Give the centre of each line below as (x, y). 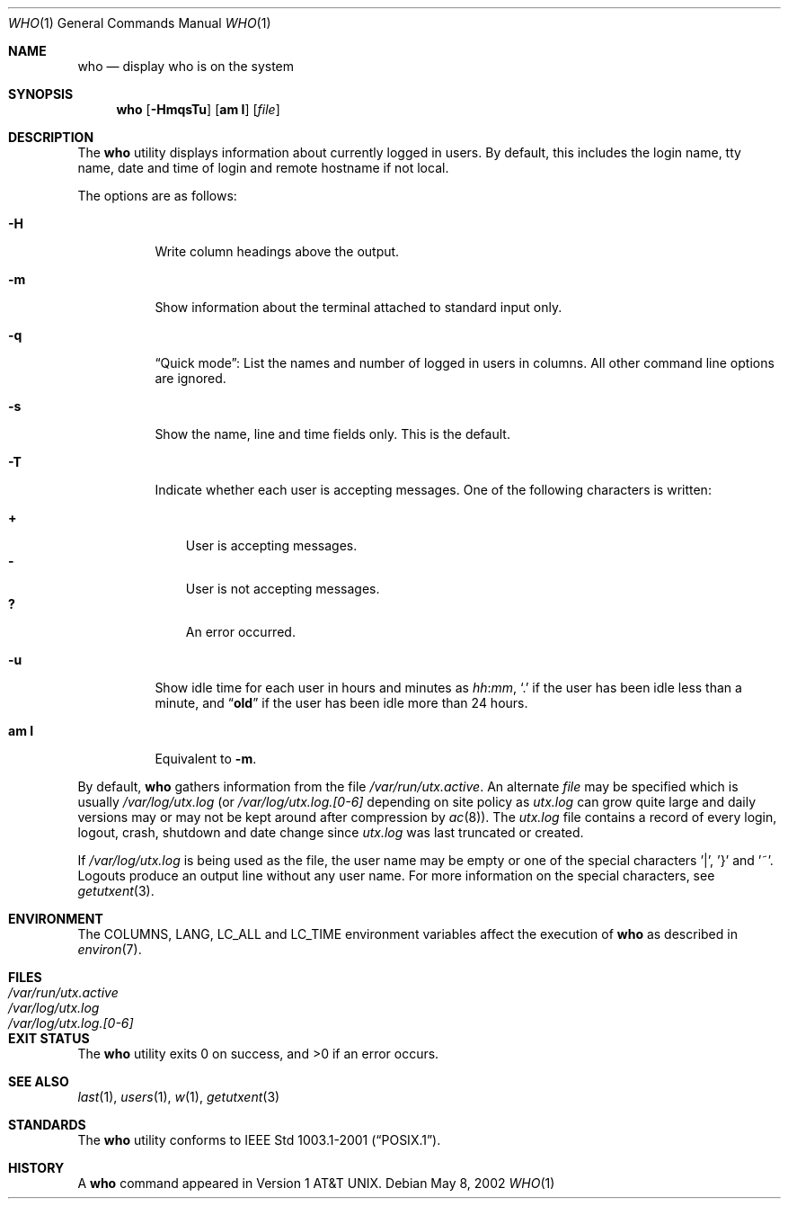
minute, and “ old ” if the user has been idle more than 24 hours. (341, 703)
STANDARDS (47, 1125)
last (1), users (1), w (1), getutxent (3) (179, 1097)
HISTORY (36, 1168)
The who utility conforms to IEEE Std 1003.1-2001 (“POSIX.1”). (259, 1140)
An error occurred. (240, 632)
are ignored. (190, 378)
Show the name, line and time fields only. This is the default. (332, 434)
